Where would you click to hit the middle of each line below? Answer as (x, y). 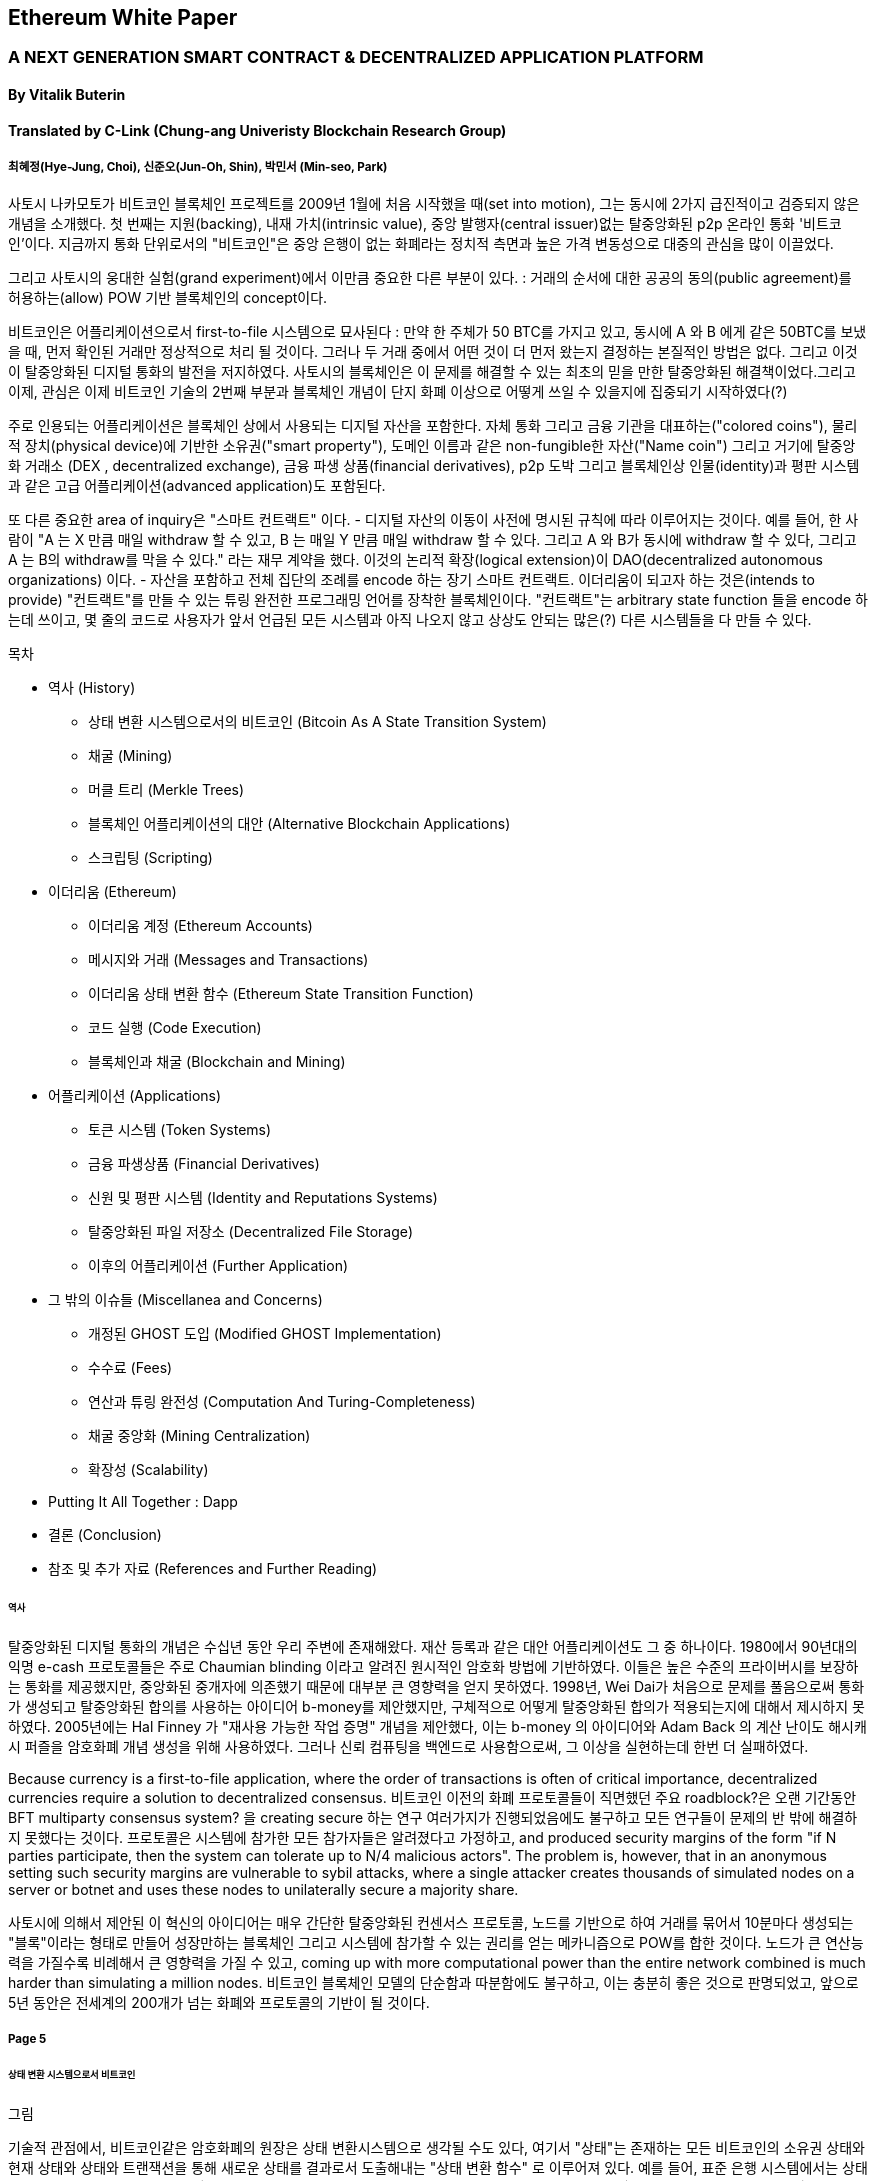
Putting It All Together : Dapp (143, 1502)
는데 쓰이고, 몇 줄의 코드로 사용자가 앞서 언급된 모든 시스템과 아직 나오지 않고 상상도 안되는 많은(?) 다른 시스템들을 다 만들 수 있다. (410, 620)
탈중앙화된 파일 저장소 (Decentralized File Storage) (251, 1232)
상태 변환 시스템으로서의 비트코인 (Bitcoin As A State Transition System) (317, 722)
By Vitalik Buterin (67, 95)
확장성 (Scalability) (148, 1470)
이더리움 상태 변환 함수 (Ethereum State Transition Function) (281, 994)
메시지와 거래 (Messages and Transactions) (228, 960)
